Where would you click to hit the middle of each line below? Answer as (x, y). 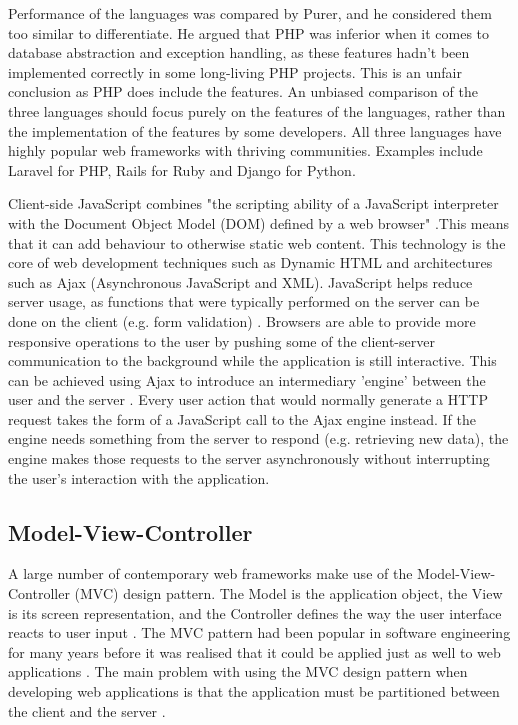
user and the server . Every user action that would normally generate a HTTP (248, 399)
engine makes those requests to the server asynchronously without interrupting (249, 458)
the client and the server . (87, 710)
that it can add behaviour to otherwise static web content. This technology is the (257, 242)
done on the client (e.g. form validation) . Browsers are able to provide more (242, 320)
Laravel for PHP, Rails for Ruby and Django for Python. (182, 169)
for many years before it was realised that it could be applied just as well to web (254, 651)
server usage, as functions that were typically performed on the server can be (244, 301)
